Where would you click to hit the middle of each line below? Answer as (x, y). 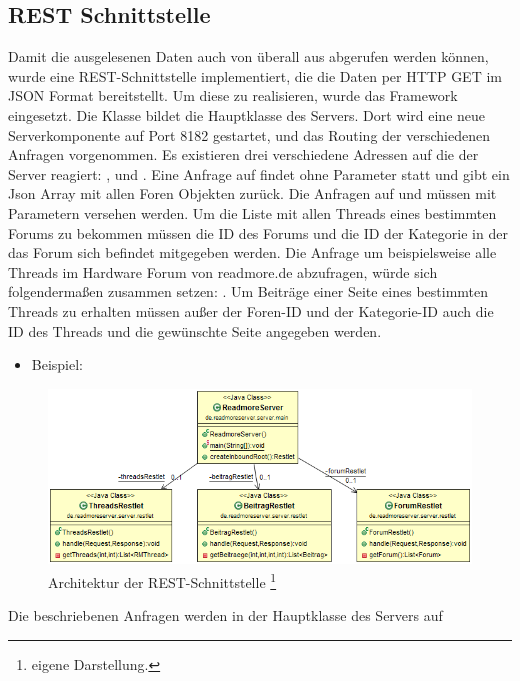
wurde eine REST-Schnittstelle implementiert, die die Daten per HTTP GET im (255, 75)
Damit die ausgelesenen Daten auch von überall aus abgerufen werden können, (248, 56)
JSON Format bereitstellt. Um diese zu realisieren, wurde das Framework (233, 95)
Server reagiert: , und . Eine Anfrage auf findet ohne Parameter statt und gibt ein (259, 173)
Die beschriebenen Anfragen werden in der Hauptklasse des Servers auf (225, 615)
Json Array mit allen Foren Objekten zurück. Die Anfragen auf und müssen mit (252, 193)
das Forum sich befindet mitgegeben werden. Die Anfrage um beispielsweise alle (252, 252)
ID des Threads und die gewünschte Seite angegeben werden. (195, 330)
